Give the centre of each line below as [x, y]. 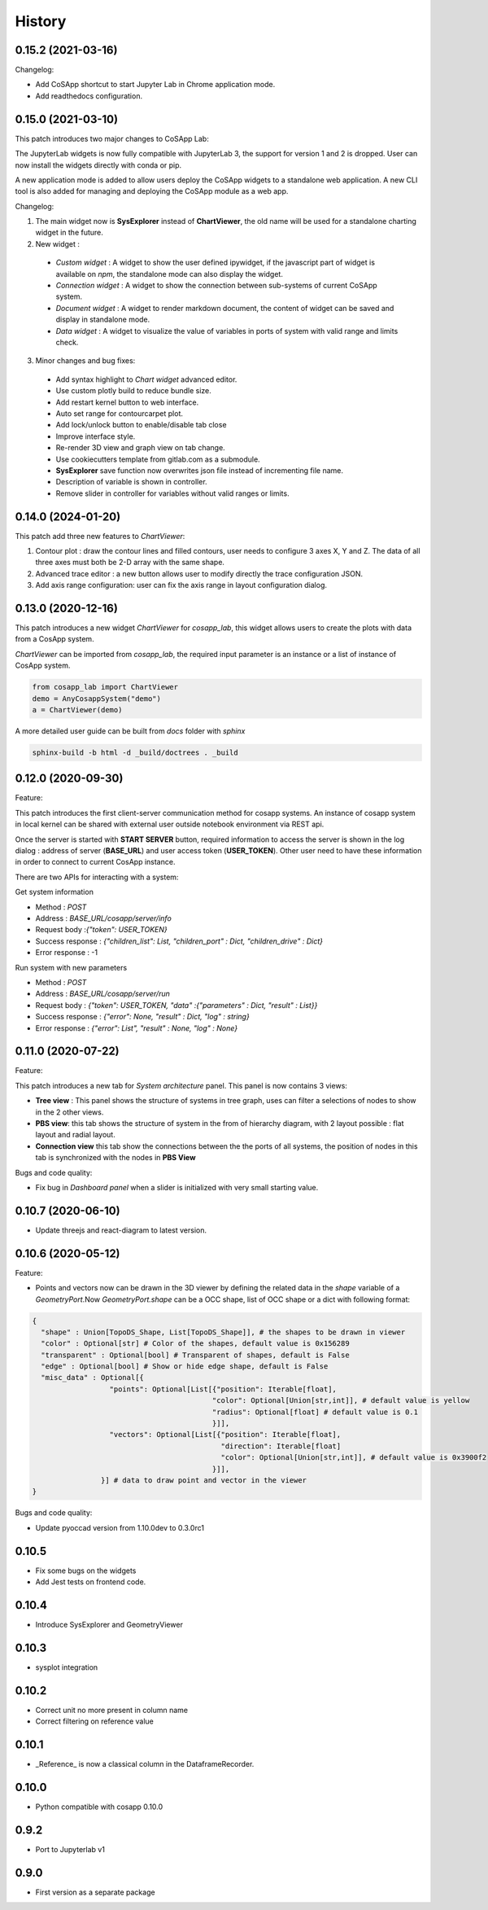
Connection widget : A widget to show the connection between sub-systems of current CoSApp [216, 286]
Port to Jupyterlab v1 [70, 1849]
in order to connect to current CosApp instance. [95, 862]
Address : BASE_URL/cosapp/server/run [102, 994]
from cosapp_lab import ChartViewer [105, 687]
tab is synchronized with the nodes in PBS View [115, 1158]
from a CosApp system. [54, 639]
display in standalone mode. [103, 320]
